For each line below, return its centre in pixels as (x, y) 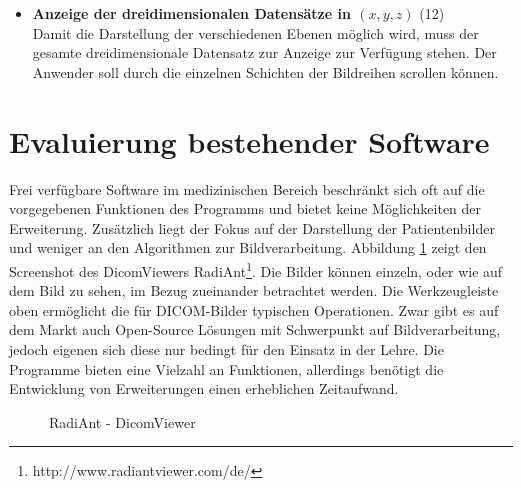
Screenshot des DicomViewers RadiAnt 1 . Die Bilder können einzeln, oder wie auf (256, 269)
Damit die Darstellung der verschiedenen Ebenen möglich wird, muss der (255, 32)
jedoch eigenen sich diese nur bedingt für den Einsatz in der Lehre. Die (226, 348)
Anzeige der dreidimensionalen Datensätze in (191, 13)
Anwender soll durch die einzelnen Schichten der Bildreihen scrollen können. (265, 71)
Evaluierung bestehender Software (249, 140)
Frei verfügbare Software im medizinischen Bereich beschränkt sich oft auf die (247, 188)
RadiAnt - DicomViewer (122, 421)
